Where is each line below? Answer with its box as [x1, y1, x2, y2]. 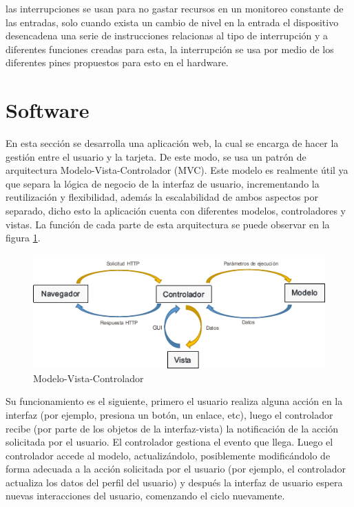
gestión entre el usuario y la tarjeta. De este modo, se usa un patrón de [6, 149, 306, 163]
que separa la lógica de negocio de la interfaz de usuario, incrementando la [6, 176, 320, 190]
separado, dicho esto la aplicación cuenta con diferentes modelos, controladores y [6, 203, 346, 218]
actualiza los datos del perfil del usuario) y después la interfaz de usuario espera [6, 475, 343, 489]
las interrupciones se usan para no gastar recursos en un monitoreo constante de [6, 1, 344, 15]
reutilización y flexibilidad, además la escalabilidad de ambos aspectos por [6, 190, 318, 204]
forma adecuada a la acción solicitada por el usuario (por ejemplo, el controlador [6, 461, 346, 476]
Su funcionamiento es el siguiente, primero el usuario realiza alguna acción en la [6, 394, 343, 408]
